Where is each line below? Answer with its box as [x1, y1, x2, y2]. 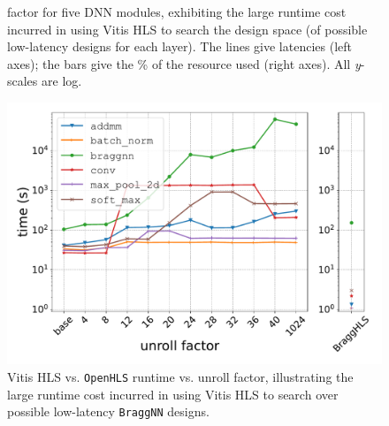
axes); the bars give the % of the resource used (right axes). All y [7, 54, 361, 72]
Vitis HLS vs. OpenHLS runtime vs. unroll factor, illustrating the [7, 368, 354, 386]
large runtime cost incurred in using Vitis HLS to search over [7, 384, 339, 403]
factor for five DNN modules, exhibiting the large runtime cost [7, 3, 347, 20]
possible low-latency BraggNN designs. [7, 402, 210, 421]
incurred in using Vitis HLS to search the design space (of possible [7, 19, 368, 38]
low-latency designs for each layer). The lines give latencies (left [7, 37, 352, 56]
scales [7, 72, 38, 90]
